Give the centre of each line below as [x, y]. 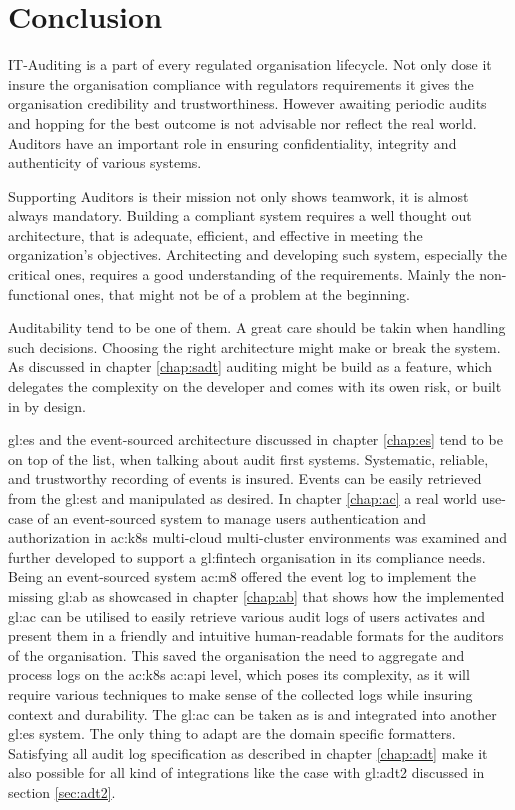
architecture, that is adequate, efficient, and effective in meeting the [215, 234]
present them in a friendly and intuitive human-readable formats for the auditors [256, 635]
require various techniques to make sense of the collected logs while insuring [240, 693]
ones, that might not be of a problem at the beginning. [241, 293]
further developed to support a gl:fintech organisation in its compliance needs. [247, 556]
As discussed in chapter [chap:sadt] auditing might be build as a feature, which [250, 366]
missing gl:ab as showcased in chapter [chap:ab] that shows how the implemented [256, 595]
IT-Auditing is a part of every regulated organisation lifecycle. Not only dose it [250, 64]
